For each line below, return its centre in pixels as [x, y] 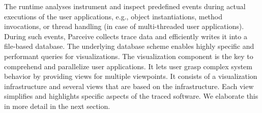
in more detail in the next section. [57, 106]
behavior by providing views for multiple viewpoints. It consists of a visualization [131, 76]
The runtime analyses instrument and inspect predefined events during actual [125, 6]
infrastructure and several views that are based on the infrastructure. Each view [129, 86]
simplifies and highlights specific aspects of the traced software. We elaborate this [131, 96]
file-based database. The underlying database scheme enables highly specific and [129, 46]
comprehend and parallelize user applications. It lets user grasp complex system [128, 66]
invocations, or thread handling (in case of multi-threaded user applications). [124, 26]
